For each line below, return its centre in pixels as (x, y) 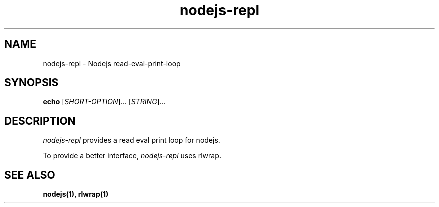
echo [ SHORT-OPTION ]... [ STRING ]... (104, 102)
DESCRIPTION (40, 121)
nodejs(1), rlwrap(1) (76, 194)
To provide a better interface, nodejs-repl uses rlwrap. (132, 156)
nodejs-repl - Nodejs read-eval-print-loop (112, 63)
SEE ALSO (30, 175)
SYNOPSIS (31, 83)
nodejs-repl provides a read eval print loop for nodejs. (132, 140)
